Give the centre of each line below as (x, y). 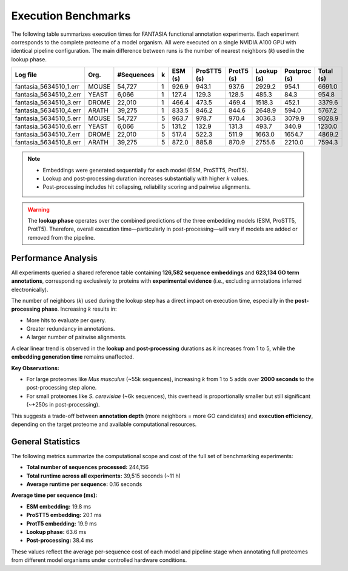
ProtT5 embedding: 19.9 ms (62, 523)
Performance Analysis (55, 258)
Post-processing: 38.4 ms (60, 541)
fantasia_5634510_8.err (48, 143)
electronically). (30, 289)
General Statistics (46, 441)
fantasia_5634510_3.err (48, 103)
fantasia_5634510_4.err (48, 110)
